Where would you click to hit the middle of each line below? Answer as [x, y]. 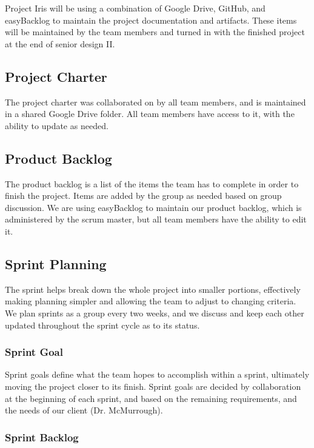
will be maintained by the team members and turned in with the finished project [155, 32]
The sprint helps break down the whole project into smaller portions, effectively [153, 289]
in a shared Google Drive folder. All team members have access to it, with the [150, 114]
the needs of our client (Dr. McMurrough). [84, 410]
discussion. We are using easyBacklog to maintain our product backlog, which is [153, 207]
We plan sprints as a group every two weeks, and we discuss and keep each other [155, 313]
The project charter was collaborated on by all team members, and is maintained [155, 102]
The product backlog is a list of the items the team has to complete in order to [152, 183]
